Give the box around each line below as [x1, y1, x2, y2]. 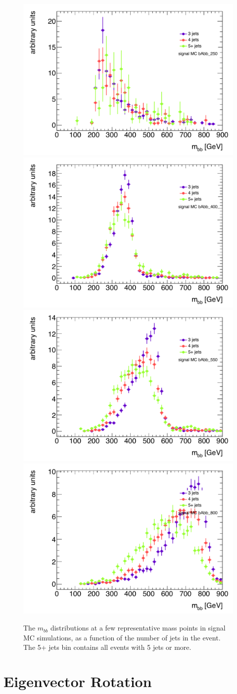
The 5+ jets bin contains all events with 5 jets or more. [23, 642, 191, 652]
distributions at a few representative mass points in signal [50, 623, 226, 633]
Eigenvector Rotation [3, 671, 152, 692]
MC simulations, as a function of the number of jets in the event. [23, 632, 221, 642]
